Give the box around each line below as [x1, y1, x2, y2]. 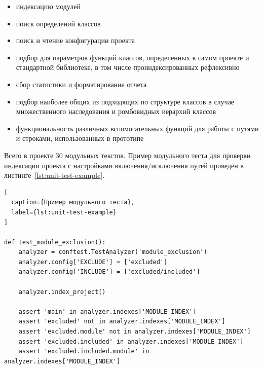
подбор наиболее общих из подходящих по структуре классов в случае [16, 96, 235, 106]
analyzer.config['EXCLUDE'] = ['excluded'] [18, 258, 168, 266]
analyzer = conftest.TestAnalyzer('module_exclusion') [18, 248, 207, 256]
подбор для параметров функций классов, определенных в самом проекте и [16, 52, 249, 62]
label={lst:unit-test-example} [11, 208, 117, 216]
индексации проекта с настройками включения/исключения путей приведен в [4, 160, 244, 170]
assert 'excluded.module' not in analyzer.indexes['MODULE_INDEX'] [18, 328, 251, 336]
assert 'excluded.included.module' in [18, 348, 149, 355]
